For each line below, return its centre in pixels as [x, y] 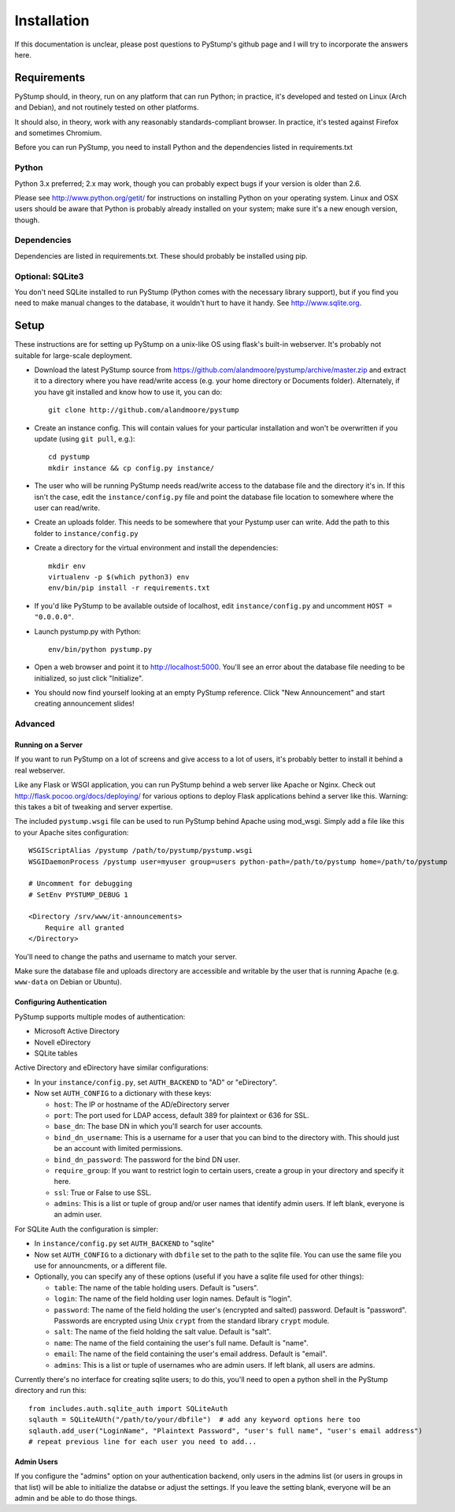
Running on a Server [48, 745]
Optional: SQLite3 [49, 276]
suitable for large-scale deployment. [74, 356]
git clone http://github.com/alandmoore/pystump [144, 410]
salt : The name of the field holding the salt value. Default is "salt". [163, 1331]
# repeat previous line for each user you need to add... [143, 1441]
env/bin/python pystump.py [100, 649]
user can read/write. [67, 508]
